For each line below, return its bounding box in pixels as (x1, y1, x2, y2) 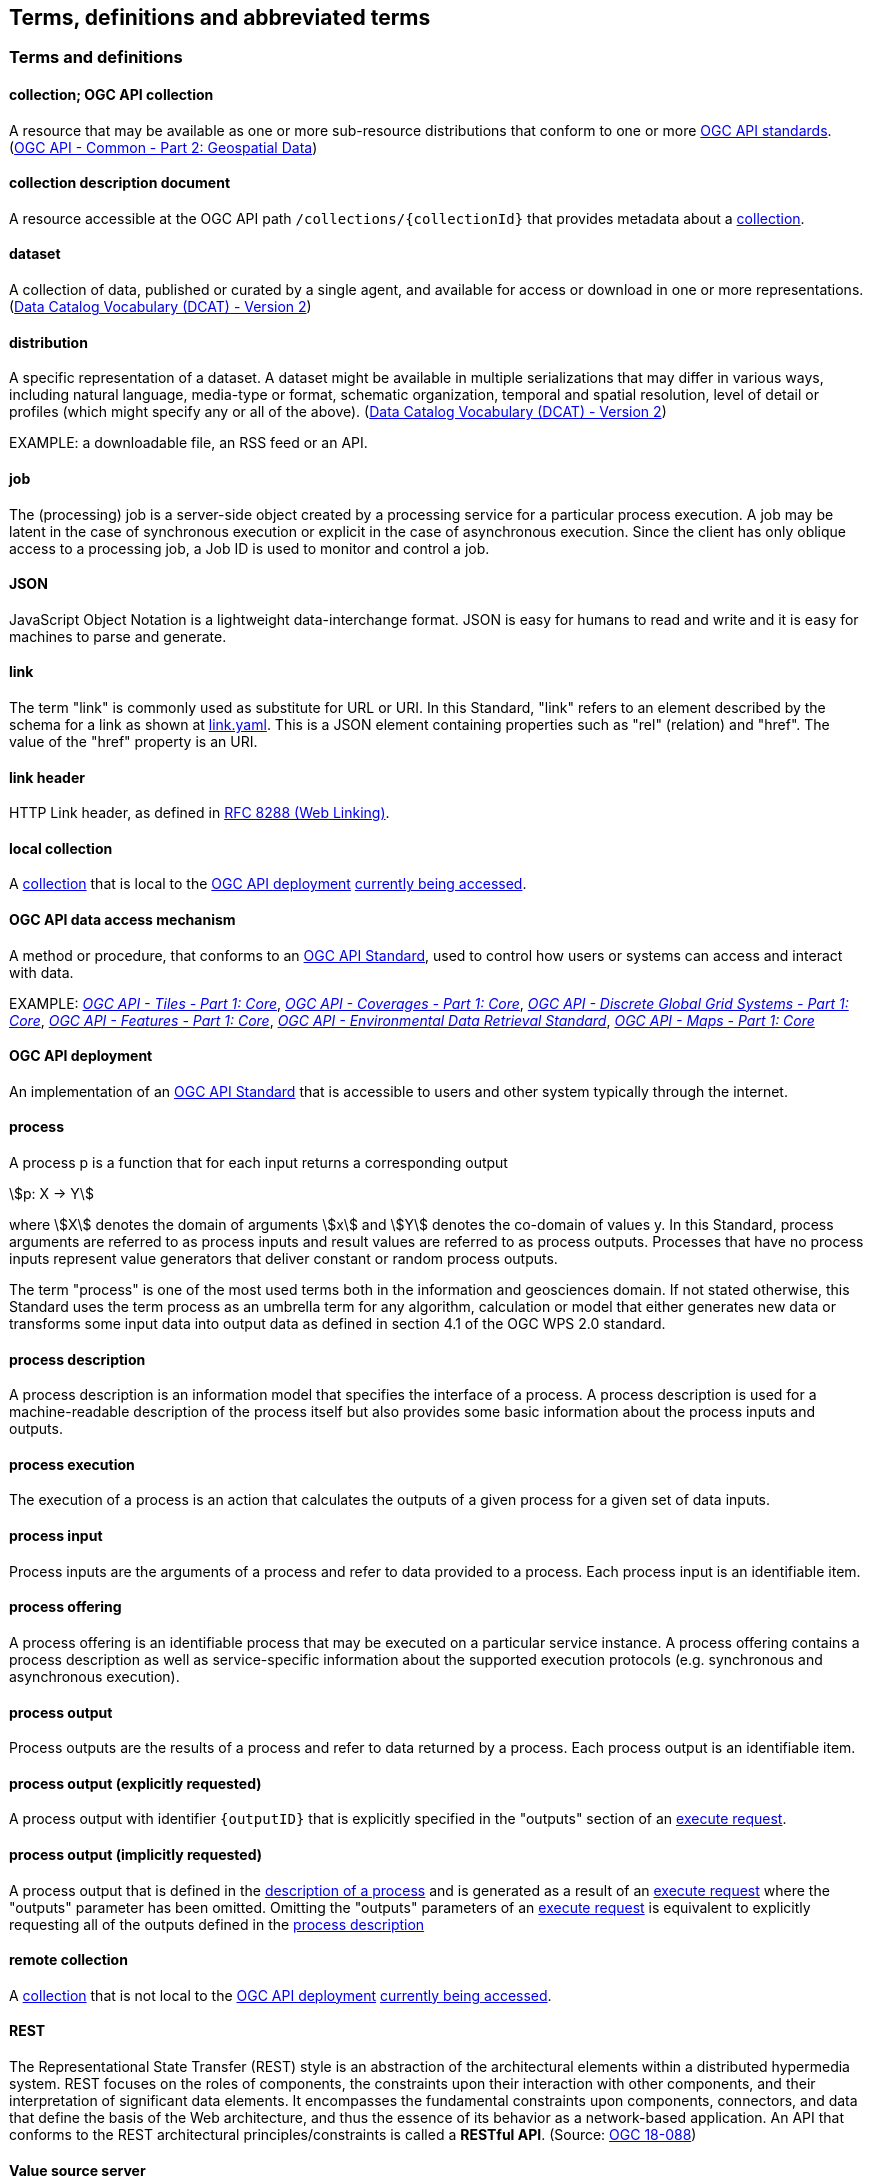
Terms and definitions (9, 47, 183, 68)
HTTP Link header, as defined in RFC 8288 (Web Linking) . (9, 804, 390, 822)
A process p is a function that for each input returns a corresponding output (9, 1154, 508, 1172)
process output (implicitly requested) (9, 1845, 262, 1863)
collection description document (9, 174, 231, 192)
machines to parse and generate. (9, 627, 227, 645)
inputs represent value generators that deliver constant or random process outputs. (9, 1250, 558, 1268)
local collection (9, 839, 113, 857)
